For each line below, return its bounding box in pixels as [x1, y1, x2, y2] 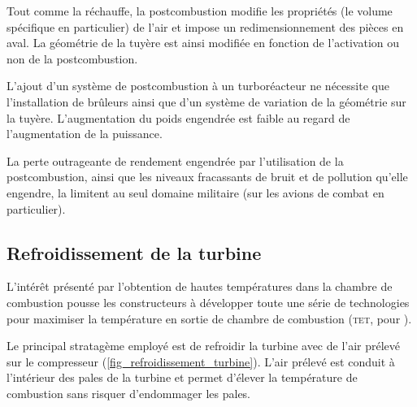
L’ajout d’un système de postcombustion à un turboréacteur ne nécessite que [7, 77, 389, 94]
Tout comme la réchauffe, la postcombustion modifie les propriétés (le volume [7, 2, 393, 19]
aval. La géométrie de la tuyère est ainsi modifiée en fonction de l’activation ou [7, 34, 399, 51]
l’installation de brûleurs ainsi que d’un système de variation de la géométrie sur [7, 93, 406, 110]
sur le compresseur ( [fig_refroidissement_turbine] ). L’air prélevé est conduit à [7, 353, 395, 370]
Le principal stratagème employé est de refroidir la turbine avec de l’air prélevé [7, 337, 401, 354]
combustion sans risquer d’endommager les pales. [7, 384, 251, 401]
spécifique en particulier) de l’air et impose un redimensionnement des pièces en [7, 18, 404, 35]
